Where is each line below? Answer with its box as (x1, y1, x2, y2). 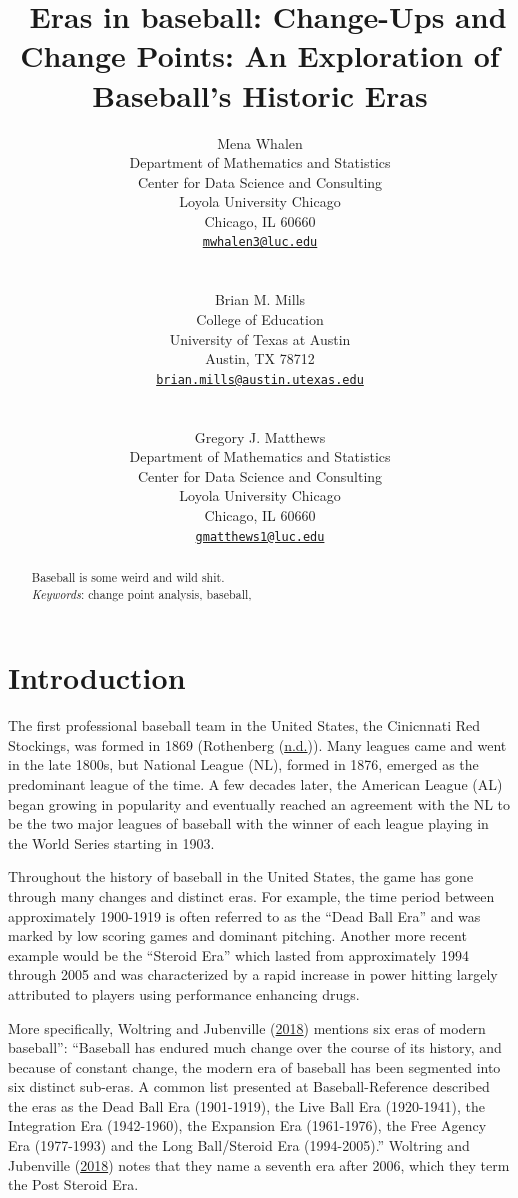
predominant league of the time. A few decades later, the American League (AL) (8, 773, 503, 794)
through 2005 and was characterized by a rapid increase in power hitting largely (8, 964, 498, 985)
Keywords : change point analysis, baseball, (31, 585, 252, 602)
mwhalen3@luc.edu (202, 235, 318, 250)
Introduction (8, 657, 186, 698)
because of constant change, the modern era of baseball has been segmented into (8, 1056, 501, 1077)
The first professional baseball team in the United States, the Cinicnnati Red (8, 715, 480, 736)
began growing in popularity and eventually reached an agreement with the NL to (8, 793, 511, 814)
